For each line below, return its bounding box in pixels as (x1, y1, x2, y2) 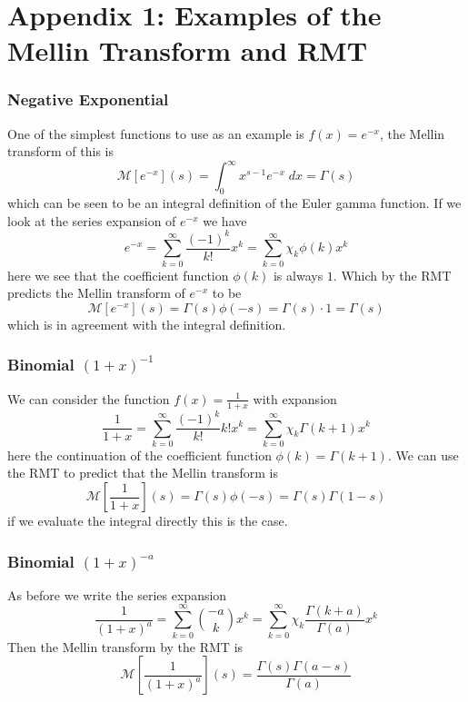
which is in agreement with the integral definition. (7, 314, 286, 333)
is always (273, 265, 324, 284)
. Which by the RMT (333, 265, 452, 284)
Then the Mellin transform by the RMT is (7, 637, 244, 656)
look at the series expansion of (7, 211, 176, 230)
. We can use (387, 445, 459, 464)
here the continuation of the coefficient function (7, 445, 272, 464)
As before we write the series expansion (7, 585, 227, 604)
